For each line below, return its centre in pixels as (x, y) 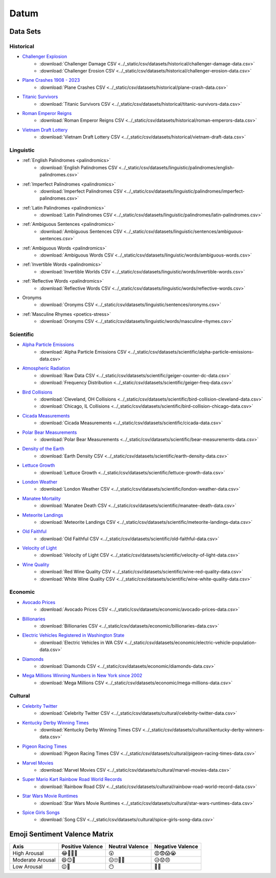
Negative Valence (176, 847)
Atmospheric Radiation (46, 368)
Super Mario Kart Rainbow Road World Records (72, 779)
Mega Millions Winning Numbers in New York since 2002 (82, 676)
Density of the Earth (43, 449)
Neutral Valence (129, 847)
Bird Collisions (37, 392)
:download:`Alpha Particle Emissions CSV (83, 352)
